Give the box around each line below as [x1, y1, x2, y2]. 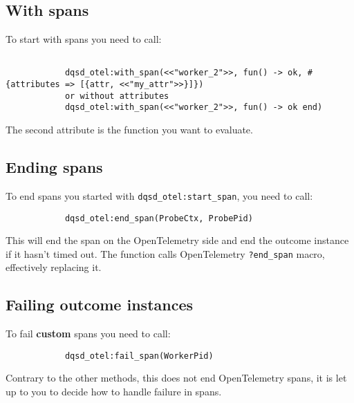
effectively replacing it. [6, 260, 102, 274]
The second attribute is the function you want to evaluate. [6, 122, 253, 137]
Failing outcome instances [6, 294, 194, 315]
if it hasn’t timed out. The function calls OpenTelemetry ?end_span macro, [6, 246, 325, 261]
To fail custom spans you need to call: [6, 326, 171, 341]
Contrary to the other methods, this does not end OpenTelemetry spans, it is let [6, 371, 347, 385]
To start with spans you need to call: [6, 32, 162, 46]
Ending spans [6, 156, 103, 178]
